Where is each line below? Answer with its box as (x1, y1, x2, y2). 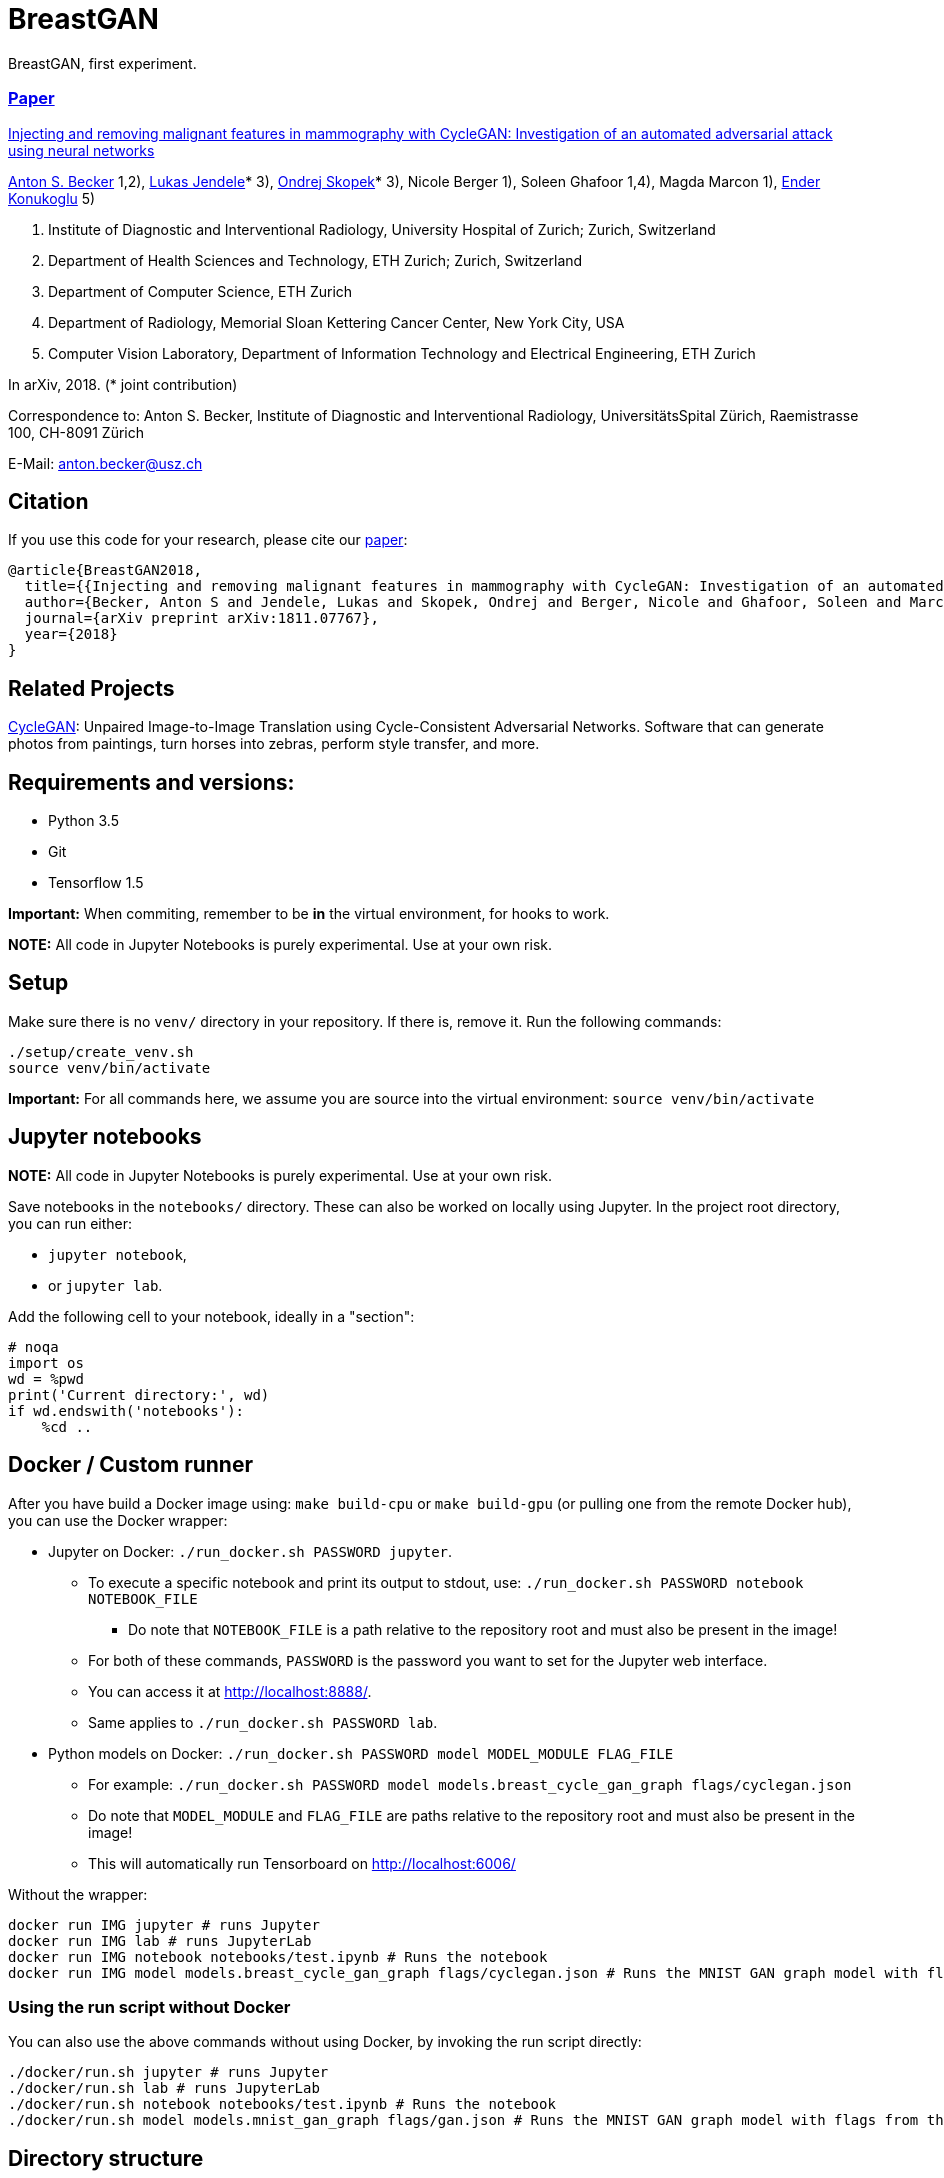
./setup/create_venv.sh (8, 1043, 194, 1060)
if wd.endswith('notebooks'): (8, 1402, 245, 1419)
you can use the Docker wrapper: (8, 1511, 228, 1529)
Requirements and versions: (8, 769, 295, 795)
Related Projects (8, 675, 175, 701)
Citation (8, 488, 89, 514)
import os (8, 1354, 84, 1371)
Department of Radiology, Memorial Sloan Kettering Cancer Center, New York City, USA (48, 313, 625, 331)
